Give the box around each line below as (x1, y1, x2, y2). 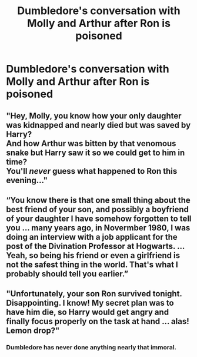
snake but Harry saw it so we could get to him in (6, 147, 185, 157)
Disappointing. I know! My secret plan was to (6, 298, 175, 308)
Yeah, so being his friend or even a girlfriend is (6, 250, 181, 260)
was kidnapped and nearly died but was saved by (6, 120, 191, 130)
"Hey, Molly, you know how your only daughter (6, 111, 182, 121)
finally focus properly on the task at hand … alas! (6, 316, 189, 326)
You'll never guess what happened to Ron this (6, 166, 178, 176)
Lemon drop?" (6, 326, 60, 336)
